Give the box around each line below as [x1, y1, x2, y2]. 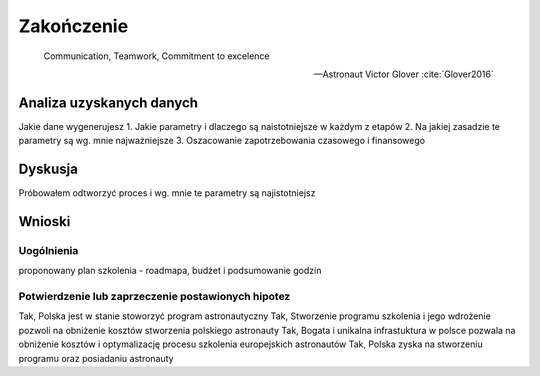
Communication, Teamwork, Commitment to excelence [43, 50, 270, 62]
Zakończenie [18, 15, 129, 37]
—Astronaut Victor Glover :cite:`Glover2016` [313, 68, 494, 80]
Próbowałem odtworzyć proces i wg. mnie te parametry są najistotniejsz [18, 187, 316, 199]
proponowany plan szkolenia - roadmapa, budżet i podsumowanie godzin [18, 265, 322, 277]
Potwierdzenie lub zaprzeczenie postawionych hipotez [18, 290, 291, 304]
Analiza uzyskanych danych [18, 94, 199, 111]
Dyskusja [18, 161, 79, 178]
